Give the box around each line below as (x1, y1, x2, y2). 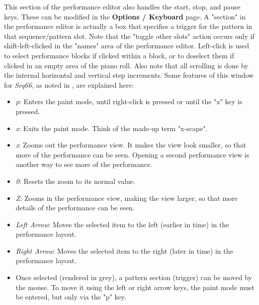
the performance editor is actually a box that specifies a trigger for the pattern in (4, 21, 253, 31)
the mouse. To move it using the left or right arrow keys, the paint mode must (15, 282, 255, 292)
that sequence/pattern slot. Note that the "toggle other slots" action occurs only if (4, 30, 255, 41)
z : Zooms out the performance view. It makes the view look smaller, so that (15, 140, 247, 150)
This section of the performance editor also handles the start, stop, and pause (4, 1, 241, 11)
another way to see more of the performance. (15, 159, 152, 169)
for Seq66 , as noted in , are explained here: (4, 79, 134, 90)
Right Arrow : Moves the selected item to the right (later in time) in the (15, 245, 233, 256)
